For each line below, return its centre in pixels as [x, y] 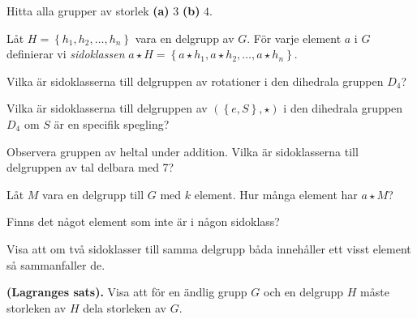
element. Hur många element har [276, 194]
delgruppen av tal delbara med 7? [90, 167]
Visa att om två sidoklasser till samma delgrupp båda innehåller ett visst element [209, 248]
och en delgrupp [303, 292]
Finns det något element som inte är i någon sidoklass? [143, 221]
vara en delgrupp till [93, 194]
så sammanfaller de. [56, 264]
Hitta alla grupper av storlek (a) [88, 11]
